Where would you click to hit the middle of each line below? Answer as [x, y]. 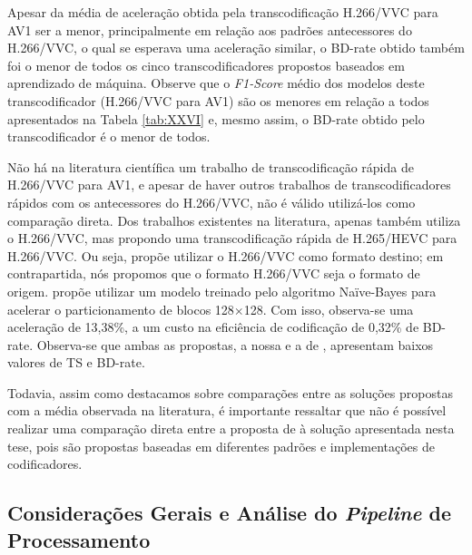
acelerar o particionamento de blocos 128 [121, 309]
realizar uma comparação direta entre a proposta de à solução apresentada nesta [231, 428]
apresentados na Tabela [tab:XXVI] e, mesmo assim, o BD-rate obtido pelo [216, 118]
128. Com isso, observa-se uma [329, 309]
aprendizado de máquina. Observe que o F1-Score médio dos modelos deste [216, 83]
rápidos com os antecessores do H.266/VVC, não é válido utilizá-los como [211, 202]
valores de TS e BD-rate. [76, 362]
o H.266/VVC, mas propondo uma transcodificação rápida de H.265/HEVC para [232, 238]
